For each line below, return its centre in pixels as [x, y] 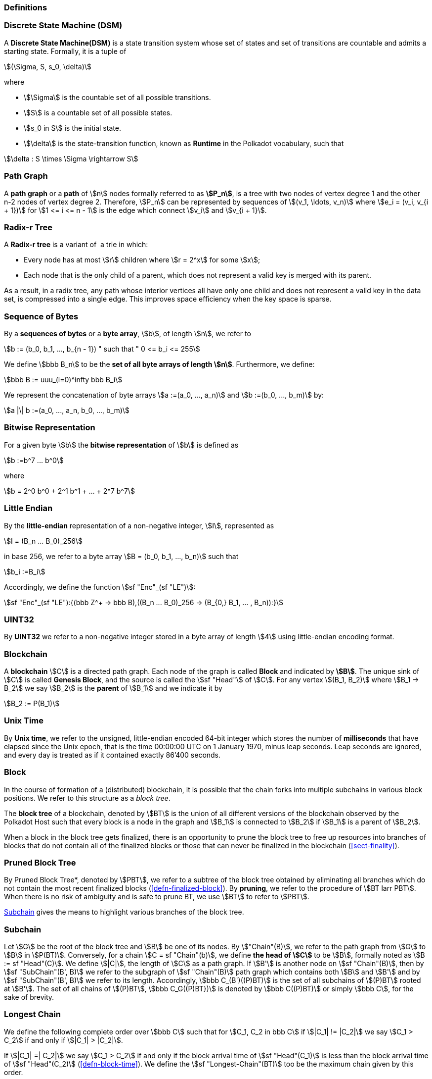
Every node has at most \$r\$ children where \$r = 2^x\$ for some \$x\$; [142, 260]
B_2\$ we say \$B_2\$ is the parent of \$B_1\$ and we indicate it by [113, 688]
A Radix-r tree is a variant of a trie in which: [76, 245]
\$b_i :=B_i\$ [25, 571]
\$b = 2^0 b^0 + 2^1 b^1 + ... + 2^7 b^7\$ [69, 491]
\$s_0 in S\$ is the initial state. [72, 128]
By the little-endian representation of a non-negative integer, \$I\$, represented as [139, 525]
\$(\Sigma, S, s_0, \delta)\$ [48, 66]
